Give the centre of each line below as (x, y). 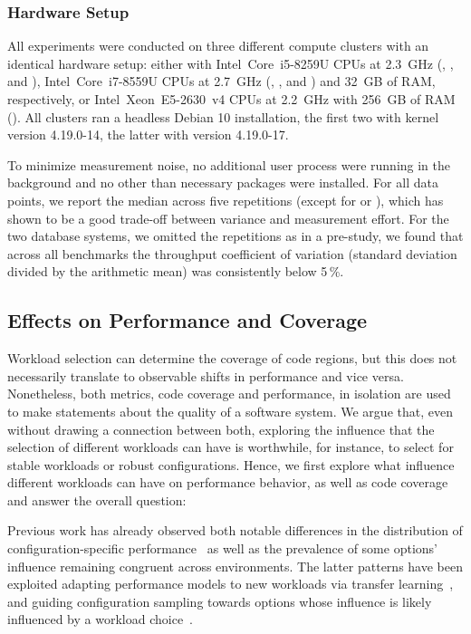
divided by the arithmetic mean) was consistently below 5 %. (176, 271)
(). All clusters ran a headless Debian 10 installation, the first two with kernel (223, 116)
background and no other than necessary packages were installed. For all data (223, 183)
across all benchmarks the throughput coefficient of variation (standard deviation (232, 253)
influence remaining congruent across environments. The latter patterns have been (235, 566)
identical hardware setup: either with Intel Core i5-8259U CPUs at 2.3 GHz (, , (231, 63)
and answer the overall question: (97, 500)
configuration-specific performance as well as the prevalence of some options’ (222, 548)
